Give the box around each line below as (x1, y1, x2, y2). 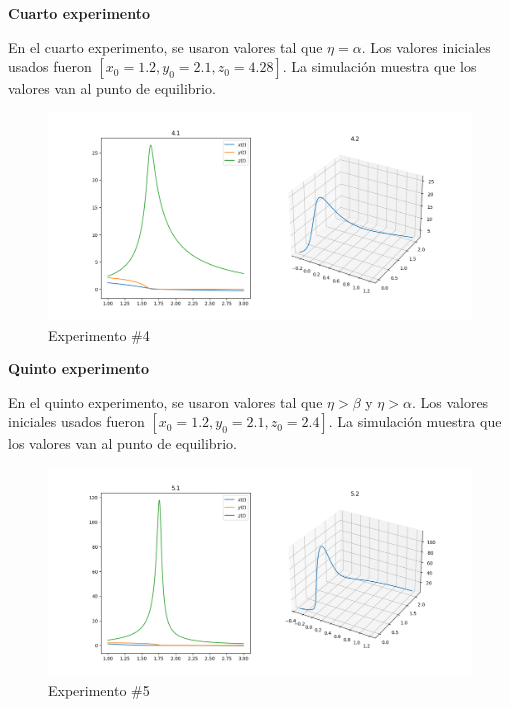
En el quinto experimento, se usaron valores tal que (8, 391, 323, 412)
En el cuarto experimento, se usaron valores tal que (8, 36, 323, 57)
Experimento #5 (48, 679, 150, 700)
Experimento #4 (48, 324, 150, 345)
